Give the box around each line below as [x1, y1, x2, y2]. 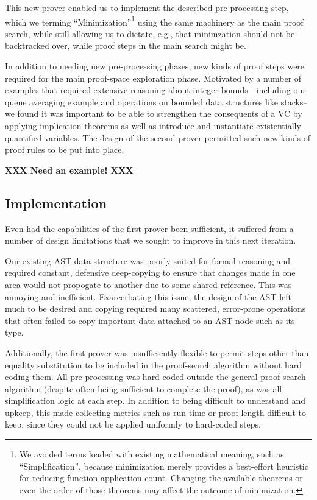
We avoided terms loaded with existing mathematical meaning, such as [19, 448, 284, 460]
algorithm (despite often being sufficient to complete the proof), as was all [5, 382, 282, 395]
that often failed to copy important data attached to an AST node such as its [5, 314, 295, 326]
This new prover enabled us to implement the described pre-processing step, [5, 1, 289, 13]
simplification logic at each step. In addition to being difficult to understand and [5, 394, 306, 407]
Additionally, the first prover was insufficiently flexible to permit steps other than [5, 346, 309, 359]
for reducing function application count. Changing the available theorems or [19, 471, 303, 484]
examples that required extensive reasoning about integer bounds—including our [5, 83, 306, 96]
